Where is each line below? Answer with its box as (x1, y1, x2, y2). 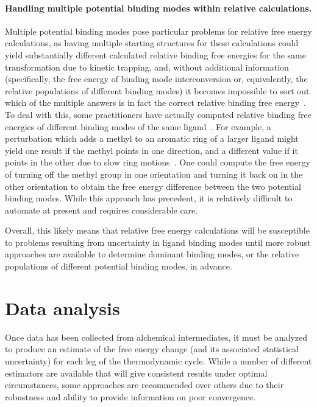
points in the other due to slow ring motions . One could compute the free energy (5, 156, 310, 169)
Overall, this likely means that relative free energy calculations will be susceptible (5, 224, 310, 237)
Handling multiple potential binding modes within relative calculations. (5, 1, 312, 14)
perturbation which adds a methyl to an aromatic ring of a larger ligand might (5, 132, 299, 145)
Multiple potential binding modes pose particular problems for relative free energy (5, 24, 312, 37)
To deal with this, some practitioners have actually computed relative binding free (5, 108, 312, 120)
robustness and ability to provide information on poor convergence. (5, 390, 256, 403)
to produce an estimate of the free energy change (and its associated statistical (5, 343, 299, 355)
